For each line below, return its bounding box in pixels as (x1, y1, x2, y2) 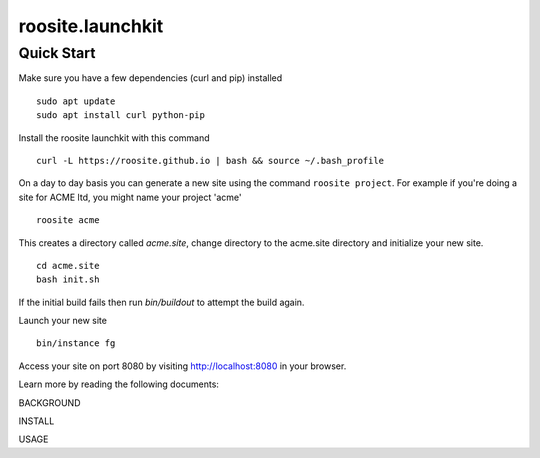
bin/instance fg (36, 338, 116, 349)
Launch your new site (18, 315, 107, 327)
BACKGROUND (18, 396, 81, 409)
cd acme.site (36, 260, 100, 271)
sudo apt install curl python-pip (36, 110, 205, 121)
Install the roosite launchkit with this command (18, 131, 210, 144)
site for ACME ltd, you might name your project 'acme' (18, 191, 242, 203)
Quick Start (18, 44, 96, 62)
